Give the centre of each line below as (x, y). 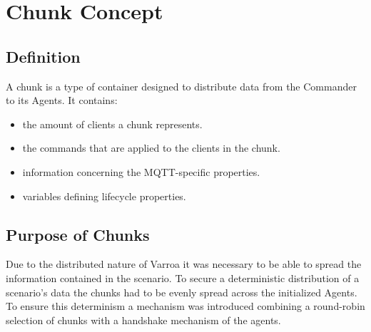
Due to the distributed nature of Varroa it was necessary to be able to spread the (184, 264)
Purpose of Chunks (78, 234)
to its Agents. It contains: (62, 100)
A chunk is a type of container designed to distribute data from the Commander (181, 86)
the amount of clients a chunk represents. (112, 124)
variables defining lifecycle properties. (104, 196)
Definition (43, 56)
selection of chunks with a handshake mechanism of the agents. (143, 320)
